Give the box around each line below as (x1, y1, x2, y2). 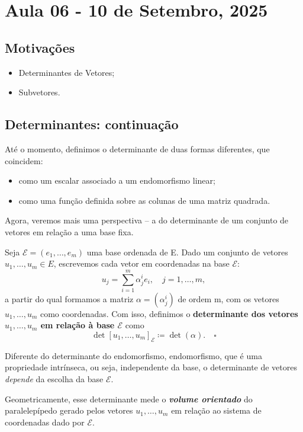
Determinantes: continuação (5, 115, 179, 133)
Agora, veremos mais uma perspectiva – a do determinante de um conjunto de (5, 214, 289, 226)
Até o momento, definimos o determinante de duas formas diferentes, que (5, 142, 270, 155)
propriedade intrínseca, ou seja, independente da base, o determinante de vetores (5, 361, 298, 373)
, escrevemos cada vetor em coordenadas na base (53, 257, 230, 270)
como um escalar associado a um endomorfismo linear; (18, 174, 215, 187)
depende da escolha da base (5, 373, 104, 385)
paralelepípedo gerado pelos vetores (5, 404, 133, 417)
